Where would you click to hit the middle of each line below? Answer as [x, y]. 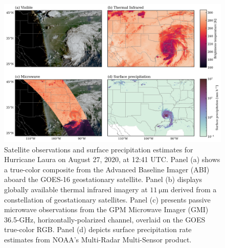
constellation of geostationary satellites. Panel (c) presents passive [107, 199]
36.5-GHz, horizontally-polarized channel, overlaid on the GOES [105, 219]
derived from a [194, 189]
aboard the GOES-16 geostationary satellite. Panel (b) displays [103, 179]
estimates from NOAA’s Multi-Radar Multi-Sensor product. [98, 239]
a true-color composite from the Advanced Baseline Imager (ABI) [107, 169]
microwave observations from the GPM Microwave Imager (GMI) [106, 209]
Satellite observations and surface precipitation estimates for [99, 149]
